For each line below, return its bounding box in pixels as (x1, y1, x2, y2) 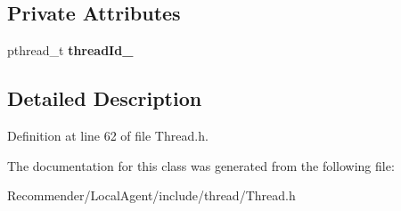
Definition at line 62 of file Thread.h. (7, 126, 209, 144)
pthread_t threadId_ (7, 41, 134, 60)
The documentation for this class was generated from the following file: (7, 156, 395, 174)
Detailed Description (7, 85, 202, 112)
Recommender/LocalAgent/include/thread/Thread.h (7, 186, 296, 205)
